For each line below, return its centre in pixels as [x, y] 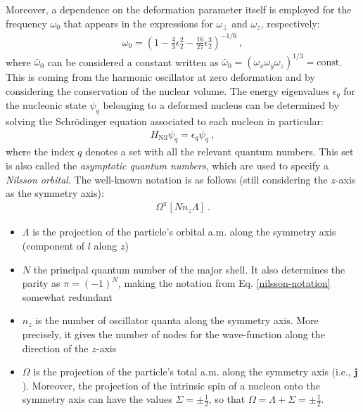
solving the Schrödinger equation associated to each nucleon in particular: [165, 121]
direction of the [55, 348]
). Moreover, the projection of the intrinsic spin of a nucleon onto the [171, 385]
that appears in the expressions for [138, 23]
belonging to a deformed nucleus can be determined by [221, 105]
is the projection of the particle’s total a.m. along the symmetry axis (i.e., [192, 372]
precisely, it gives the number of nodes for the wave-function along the [173, 334]
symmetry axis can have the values [97, 399]
